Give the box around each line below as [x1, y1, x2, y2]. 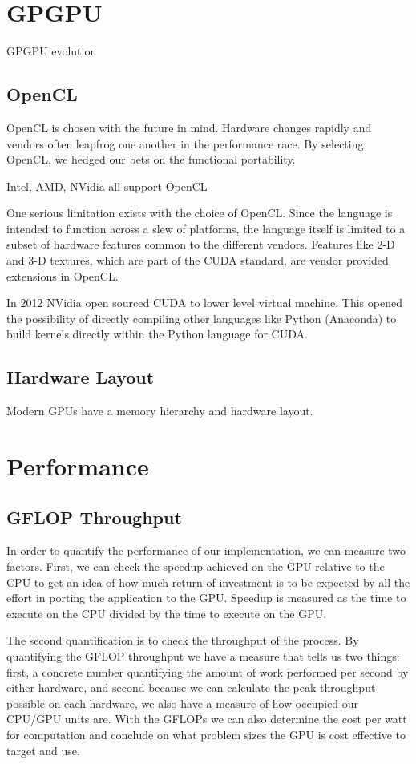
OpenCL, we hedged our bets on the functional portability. [6, 151, 296, 168]
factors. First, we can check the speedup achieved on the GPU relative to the [6, 558, 385, 575]
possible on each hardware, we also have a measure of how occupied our [6, 694, 359, 711]
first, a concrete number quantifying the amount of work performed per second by [6, 663, 409, 680]
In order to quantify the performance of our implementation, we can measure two [6, 542, 406, 559]
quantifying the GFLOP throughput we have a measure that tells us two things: [6, 647, 400, 664]
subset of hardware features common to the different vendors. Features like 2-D [6, 236, 395, 253]
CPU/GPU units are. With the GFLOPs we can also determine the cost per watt [6, 710, 407, 727]
